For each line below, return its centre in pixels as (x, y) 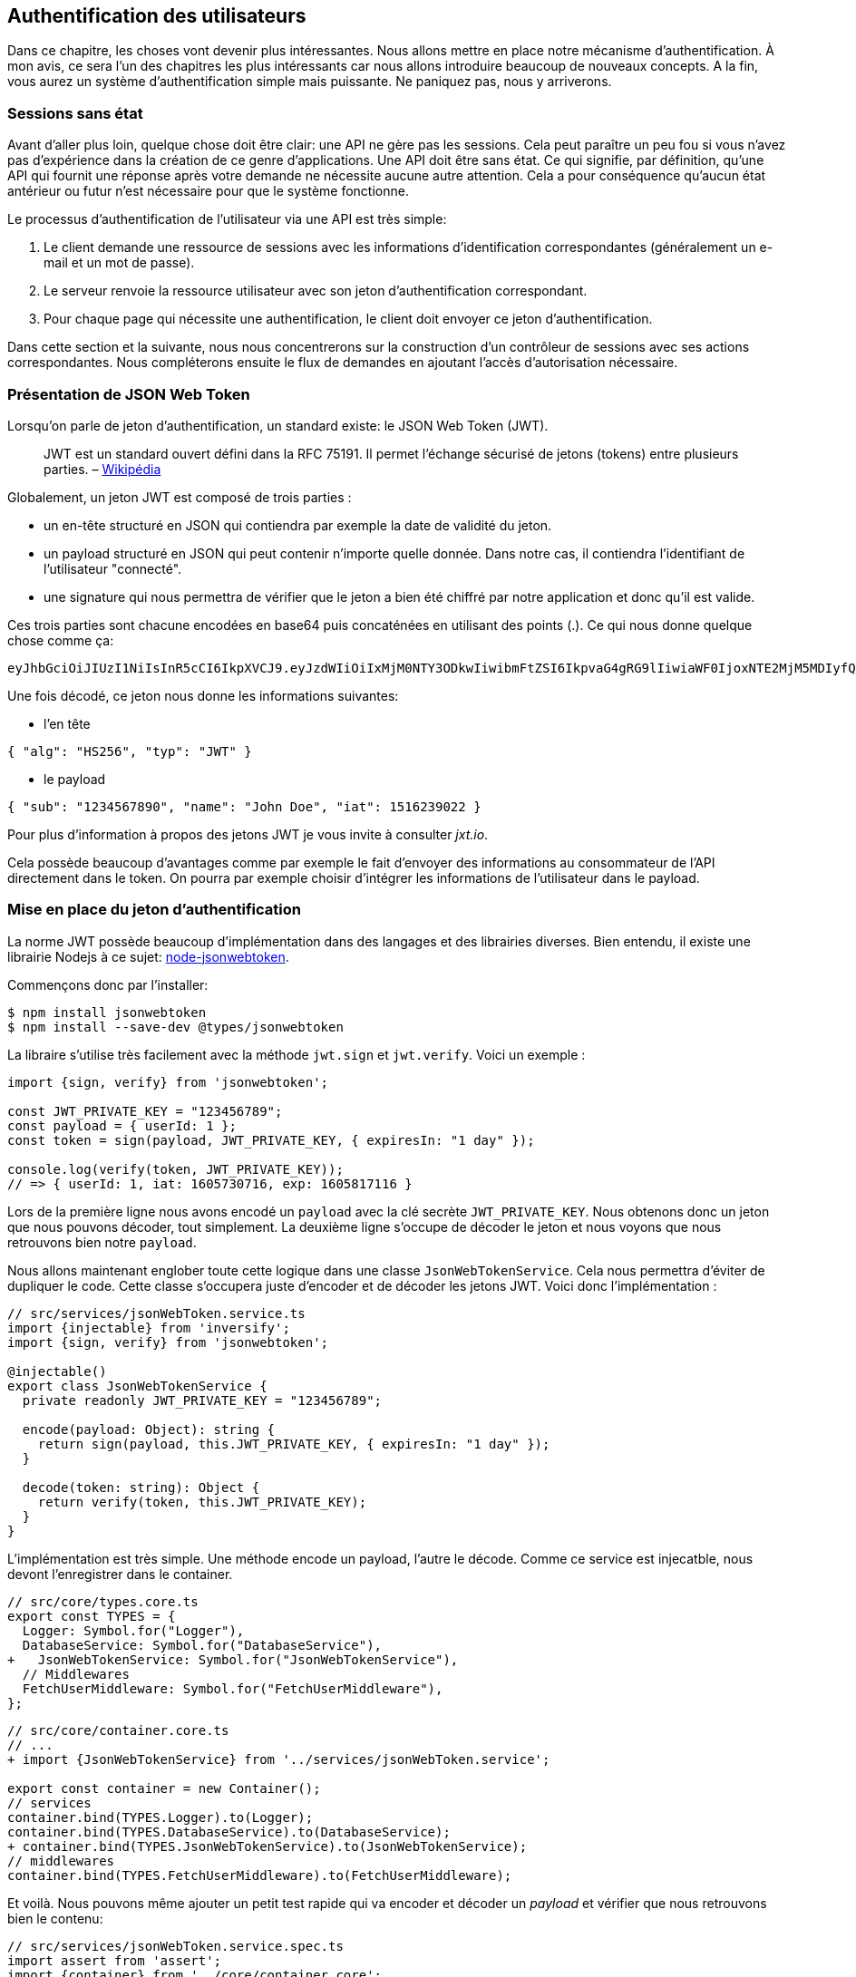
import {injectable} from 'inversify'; (149, 1328)
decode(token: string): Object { (141, 1487)
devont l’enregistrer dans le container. (120, 1574)
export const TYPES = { (92, 1616)
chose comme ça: (61, 640)
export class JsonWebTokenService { (137, 1386)
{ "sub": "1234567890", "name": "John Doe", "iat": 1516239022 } (244, 806)
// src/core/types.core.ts (103, 1601)
